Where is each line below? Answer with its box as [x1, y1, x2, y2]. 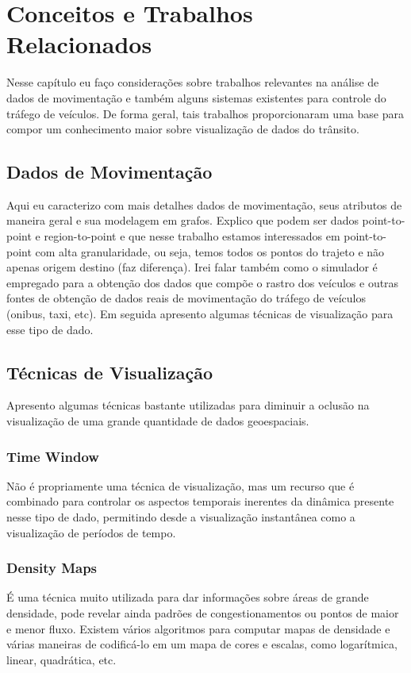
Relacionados [6, 28, 152, 60]
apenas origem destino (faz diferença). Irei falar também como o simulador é [6, 259, 378, 275]
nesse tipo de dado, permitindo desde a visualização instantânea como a [6, 509, 355, 525]
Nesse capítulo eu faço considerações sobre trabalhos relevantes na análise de [6, 74, 379, 90]
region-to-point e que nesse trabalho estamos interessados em [44, 228, 340, 244]
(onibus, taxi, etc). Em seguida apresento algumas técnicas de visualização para [6, 306, 394, 322]
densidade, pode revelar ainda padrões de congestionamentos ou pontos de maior [6, 605, 399, 621]
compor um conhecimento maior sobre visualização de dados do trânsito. [6, 121, 359, 137]
